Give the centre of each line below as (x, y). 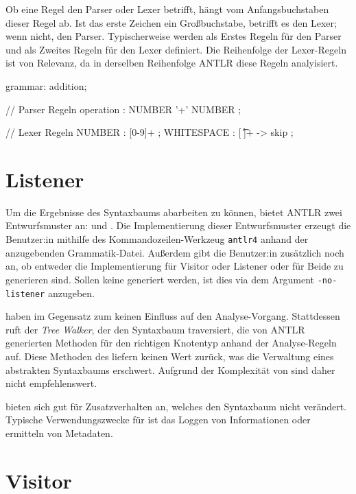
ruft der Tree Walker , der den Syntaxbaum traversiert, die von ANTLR (155, 329)
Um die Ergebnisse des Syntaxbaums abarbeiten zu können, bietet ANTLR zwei (174, 212)
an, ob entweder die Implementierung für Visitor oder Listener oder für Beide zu (175, 266)
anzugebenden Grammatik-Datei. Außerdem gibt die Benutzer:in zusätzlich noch (175, 252)
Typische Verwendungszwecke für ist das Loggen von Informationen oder (158, 420)
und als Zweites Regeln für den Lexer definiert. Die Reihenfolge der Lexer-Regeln (176, 49)
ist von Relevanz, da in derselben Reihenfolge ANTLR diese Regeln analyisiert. (172, 63)
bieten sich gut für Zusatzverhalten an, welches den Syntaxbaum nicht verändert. (176, 406)
